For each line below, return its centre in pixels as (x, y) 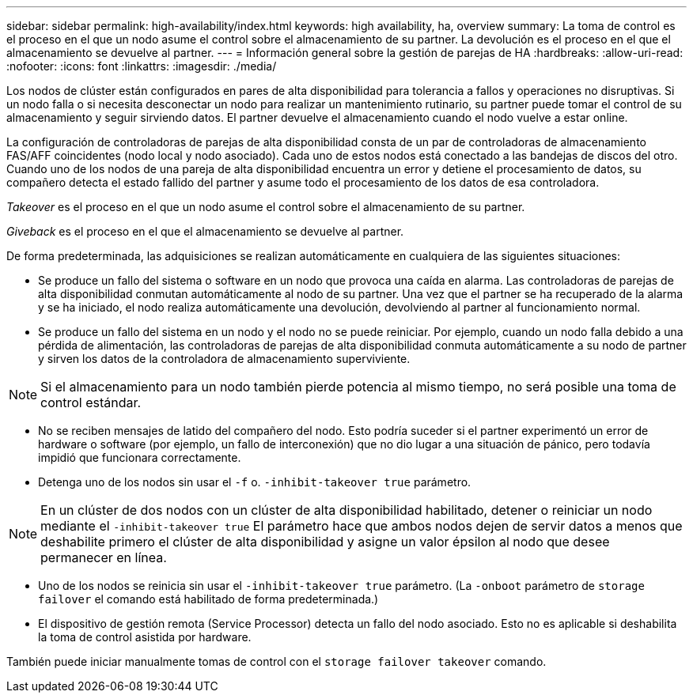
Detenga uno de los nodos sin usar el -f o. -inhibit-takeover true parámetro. (255, 482)
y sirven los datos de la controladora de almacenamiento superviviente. (224, 359)
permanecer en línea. (104, 557)
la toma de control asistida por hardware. (145, 637)
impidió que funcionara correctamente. (140, 457)
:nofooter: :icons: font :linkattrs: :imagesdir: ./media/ (142, 66)
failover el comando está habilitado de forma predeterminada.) (208, 599)
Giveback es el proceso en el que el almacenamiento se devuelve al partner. (205, 231)
